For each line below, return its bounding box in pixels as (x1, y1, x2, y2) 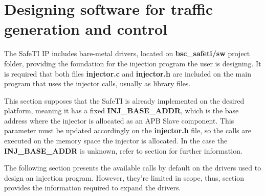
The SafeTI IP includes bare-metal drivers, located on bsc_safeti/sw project (4, 48, 250, 59)
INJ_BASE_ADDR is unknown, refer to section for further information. (4, 145, 242, 156)
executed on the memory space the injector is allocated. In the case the (4, 135, 228, 146)
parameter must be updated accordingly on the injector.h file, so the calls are (4, 125, 251, 136)
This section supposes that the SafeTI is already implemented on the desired (4, 95, 245, 106)
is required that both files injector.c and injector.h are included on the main (4, 68, 251, 79)
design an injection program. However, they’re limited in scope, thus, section (4, 172, 245, 183)
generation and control (4, 18, 167, 39)
